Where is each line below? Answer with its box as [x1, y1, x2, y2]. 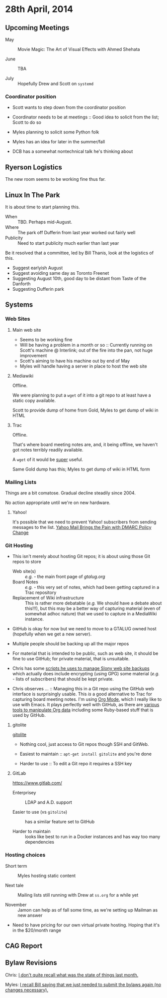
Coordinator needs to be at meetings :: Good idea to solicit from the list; [12, 114, 159, 120]
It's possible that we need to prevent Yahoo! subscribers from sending [12, 518, 157, 525]
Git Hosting [5, 542, 33, 549]
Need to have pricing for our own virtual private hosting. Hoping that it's [12, 922, 160, 928]
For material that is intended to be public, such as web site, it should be [12, 650, 159, 656]
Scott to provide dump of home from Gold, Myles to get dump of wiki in [12, 407, 159, 413]
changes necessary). [5, 987, 49, 993]
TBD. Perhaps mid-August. [17, 219, 73, 225]
